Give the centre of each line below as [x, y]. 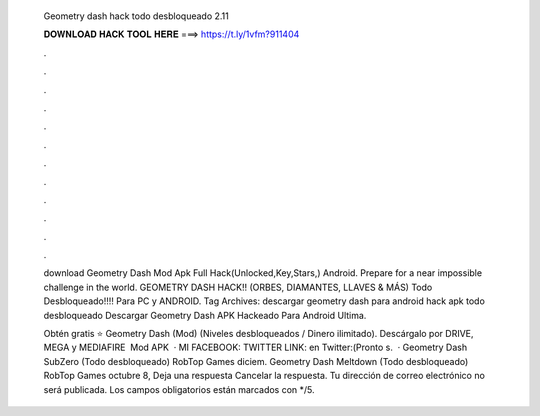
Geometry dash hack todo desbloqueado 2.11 [136, 16]
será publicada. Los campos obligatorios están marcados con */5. [179, 389]
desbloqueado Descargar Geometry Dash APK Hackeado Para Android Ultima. [205, 315]
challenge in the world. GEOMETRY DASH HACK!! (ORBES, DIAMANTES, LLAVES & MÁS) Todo [238, 287]
